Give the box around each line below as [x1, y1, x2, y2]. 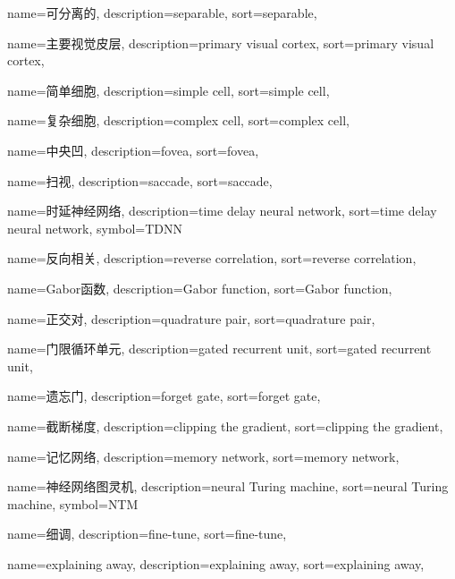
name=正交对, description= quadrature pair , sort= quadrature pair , [7, 309, 375, 328]
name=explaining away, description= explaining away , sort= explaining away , [7, 554, 425, 573]
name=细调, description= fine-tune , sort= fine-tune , [7, 524, 287, 543]
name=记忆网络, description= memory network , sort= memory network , [7, 447, 400, 465]
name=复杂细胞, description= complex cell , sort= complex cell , [7, 111, 350, 130]
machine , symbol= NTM [7, 494, 139, 513]
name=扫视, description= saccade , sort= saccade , [7, 171, 273, 190]
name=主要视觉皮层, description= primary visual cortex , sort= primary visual [7, 33, 434, 52]
